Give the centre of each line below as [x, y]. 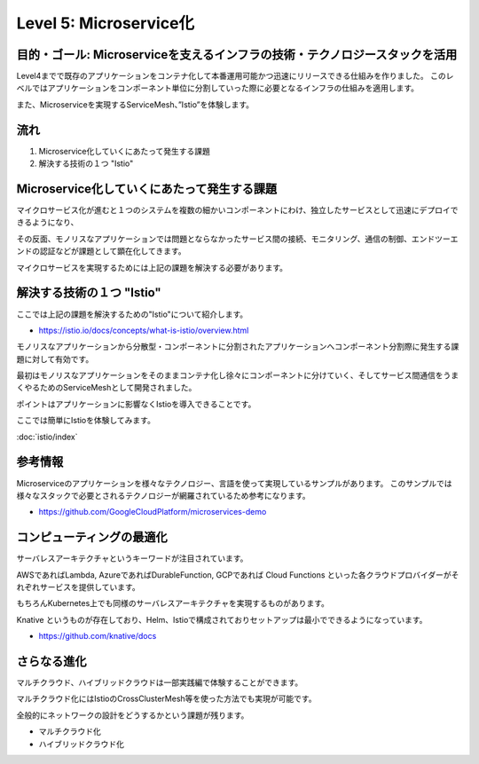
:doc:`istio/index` [47, 437]
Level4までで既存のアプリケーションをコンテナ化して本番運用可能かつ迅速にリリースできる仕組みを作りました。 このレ [235, 76]
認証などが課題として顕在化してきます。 [113, 251]
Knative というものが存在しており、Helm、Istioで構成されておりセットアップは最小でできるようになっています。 [222, 619]
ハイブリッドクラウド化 [81, 744]
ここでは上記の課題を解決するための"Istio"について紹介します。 [132, 314]
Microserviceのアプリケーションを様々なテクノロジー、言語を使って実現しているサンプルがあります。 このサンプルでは [234, 483]
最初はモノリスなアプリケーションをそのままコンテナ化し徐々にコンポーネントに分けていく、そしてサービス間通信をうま [238, 375]
